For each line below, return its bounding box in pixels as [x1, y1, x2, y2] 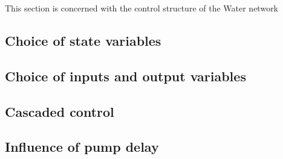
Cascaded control [5, 102, 114, 120]
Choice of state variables [5, 31, 161, 49]
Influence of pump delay [5, 137, 159, 156]
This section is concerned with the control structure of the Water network [5, 2, 279, 14]
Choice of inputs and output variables [5, 66, 246, 85]
